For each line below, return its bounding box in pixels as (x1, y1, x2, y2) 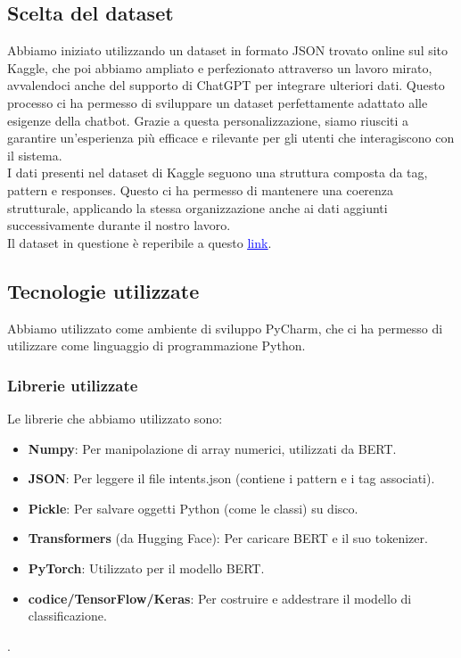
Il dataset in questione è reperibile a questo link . (7, 233, 272, 251)
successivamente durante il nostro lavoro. (7, 216, 231, 234)
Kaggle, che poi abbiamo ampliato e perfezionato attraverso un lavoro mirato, (7, 58, 432, 77)
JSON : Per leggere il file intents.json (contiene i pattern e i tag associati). (28, 469, 435, 488)
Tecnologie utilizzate (7, 276, 200, 304)
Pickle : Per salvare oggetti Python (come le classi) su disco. (28, 498, 358, 517)
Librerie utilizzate (7, 374, 138, 396)
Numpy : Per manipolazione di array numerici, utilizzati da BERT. (28, 439, 397, 457)
